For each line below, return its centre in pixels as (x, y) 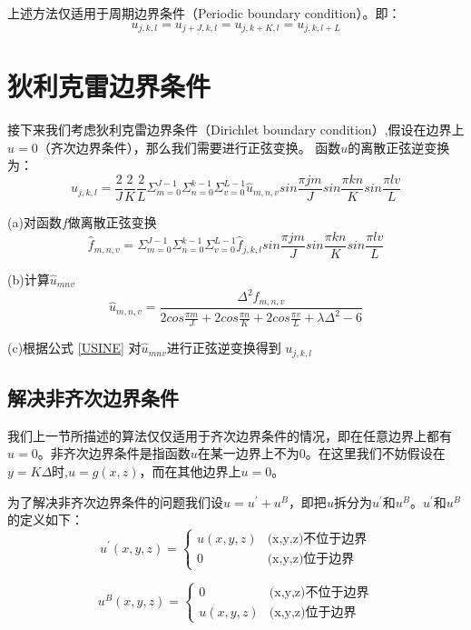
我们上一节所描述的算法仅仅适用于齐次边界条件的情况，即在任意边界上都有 (230, 435)
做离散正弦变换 (112, 222)
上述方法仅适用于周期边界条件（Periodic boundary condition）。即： (204, 13)
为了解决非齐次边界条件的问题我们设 (115, 501)
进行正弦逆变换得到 (224, 348)
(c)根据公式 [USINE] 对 (74, 348)
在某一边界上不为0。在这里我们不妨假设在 (321, 453)
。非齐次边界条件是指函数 (114, 453)
